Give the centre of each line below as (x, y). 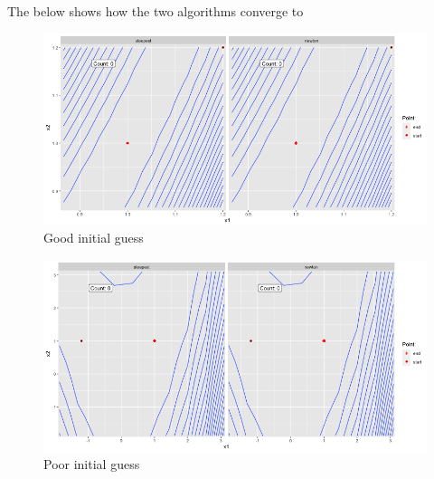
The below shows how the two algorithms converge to (156, 11)
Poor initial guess (92, 464)
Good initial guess (94, 238)
